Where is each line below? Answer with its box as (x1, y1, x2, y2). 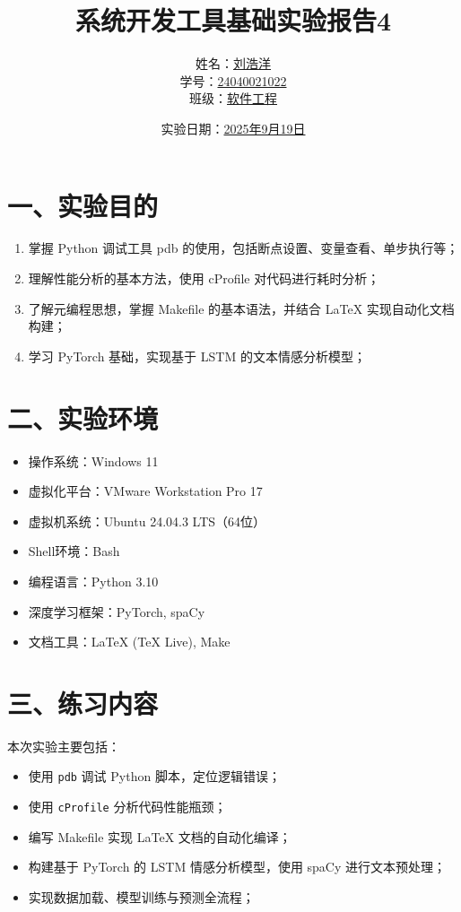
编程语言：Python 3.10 (28, 571, 159, 590)
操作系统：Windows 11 (28, 451, 159, 470)
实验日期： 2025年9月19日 (161, 118, 306, 137)
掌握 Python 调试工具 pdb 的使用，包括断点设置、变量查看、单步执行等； (28, 239, 459, 257)
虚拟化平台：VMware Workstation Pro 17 (28, 482, 263, 500)
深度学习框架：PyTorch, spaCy (28, 602, 205, 621)
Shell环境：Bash (28, 542, 120, 560)
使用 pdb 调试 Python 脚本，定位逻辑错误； (28, 767, 281, 786)
